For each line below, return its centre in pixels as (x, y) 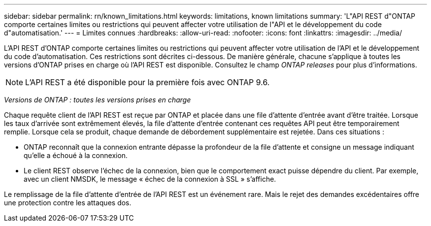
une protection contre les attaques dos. (68, 203)
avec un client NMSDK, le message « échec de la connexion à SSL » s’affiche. (150, 179)
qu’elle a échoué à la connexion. (76, 155)
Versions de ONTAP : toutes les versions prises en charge (97, 100)
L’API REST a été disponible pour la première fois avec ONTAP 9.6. (147, 82)
